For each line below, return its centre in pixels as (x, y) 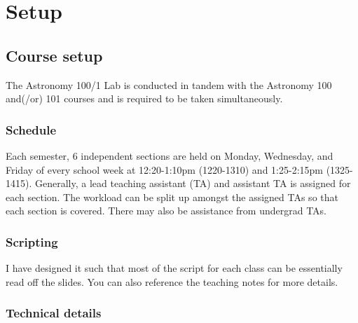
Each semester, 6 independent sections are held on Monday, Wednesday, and (170, 155)
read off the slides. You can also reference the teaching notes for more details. (172, 281)
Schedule (31, 129)
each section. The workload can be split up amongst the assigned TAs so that (172, 197)
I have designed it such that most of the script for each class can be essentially (174, 268)
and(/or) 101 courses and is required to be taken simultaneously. (144, 98)
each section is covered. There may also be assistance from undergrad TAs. (166, 211)
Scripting (32, 241)
